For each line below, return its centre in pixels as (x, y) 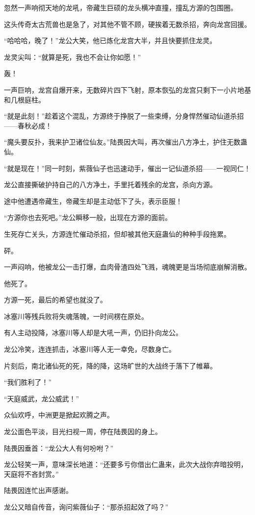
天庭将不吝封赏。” (31, 474)
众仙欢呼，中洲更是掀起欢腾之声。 (59, 415)
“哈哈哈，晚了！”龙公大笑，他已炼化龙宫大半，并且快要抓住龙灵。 (110, 40)
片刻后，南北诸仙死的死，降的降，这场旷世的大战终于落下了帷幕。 (110, 365)
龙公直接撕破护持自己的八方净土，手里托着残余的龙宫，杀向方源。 (110, 184)
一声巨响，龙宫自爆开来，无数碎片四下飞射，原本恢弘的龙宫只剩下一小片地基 (127, 89)
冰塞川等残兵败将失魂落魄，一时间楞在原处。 (76, 316)
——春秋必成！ (28, 125)
